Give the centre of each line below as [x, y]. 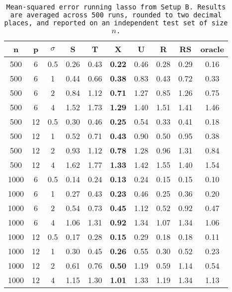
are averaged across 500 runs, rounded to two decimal [116, 15]
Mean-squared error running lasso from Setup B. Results [116, 7]
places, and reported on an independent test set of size [116, 23]
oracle [212, 49]
